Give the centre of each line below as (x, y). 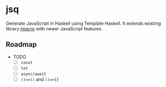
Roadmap (21, 45)
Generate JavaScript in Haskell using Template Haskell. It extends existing (84, 23)
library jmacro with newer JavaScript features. (54, 28)
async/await (33, 74)
